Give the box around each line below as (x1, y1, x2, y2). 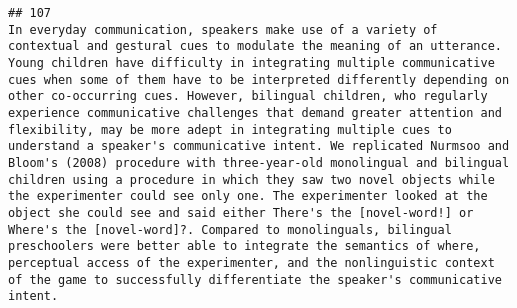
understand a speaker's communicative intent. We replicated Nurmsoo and (8, 139, 510, 154)
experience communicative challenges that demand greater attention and (8, 105, 502, 120)
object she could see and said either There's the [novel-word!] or (8, 205, 474, 220)
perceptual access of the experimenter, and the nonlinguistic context (8, 255, 495, 270)
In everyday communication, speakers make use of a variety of (8, 22, 438, 37)
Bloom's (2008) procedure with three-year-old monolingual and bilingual (8, 155, 510, 170)
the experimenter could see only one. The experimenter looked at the (8, 189, 488, 204)
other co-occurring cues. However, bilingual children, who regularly (8, 89, 488, 104)
